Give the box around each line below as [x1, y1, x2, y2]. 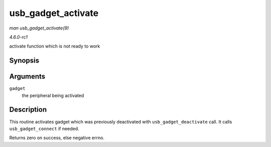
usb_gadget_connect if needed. [9, 125, 80, 131]
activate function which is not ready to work [9, 43, 100, 49]
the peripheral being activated [22, 92, 84, 98]
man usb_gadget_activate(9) [9, 25, 69, 31]
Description [9, 105, 47, 114]
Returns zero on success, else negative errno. [9, 135, 105, 141]
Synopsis [9, 56, 40, 65]
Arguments [9, 72, 46, 81]
